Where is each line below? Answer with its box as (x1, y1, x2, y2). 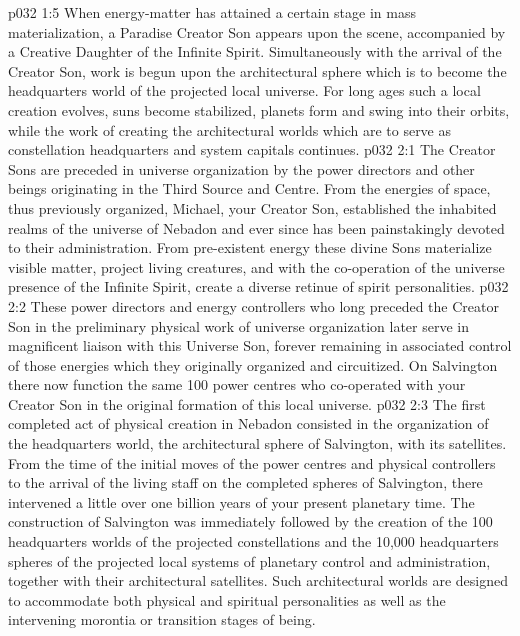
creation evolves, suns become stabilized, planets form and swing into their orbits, (8, 99, 510, 120)
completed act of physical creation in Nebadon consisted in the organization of (8, 413, 489, 434)
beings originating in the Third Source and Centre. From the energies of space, (8, 178, 491, 199)
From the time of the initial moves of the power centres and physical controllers (8, 452, 496, 473)
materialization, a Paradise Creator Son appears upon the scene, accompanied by (8, 21, 506, 42)
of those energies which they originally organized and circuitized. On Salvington (8, 354, 498, 375)
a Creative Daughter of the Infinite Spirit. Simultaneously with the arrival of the (8, 41, 502, 62)
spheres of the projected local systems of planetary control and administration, (8, 550, 491, 571)
